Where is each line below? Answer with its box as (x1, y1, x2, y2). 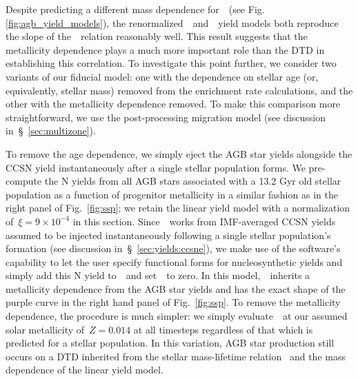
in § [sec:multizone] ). (6, 123, 96, 138)
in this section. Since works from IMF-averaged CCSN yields (72, 214, 336, 228)
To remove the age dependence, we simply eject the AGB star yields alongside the (6, 146, 352, 161)
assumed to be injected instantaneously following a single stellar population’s (6, 227, 331, 242)
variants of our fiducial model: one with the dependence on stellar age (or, (6, 69, 319, 83)
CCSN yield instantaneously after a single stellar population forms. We (6, 160, 306, 174)
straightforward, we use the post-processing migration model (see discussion (6, 110, 326, 124)
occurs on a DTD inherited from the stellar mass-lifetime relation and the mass (6, 349, 346, 363)
